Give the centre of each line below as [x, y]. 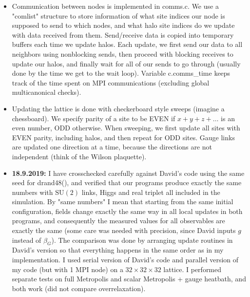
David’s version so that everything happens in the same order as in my [118, 250]
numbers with [32, 192]
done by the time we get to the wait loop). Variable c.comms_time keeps [121, 73]
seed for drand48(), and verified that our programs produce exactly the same [127, 182]
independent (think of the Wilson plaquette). [79, 156]
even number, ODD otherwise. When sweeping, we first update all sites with [126, 128]
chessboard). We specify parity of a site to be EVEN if [94, 118]
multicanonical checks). [47, 92]
